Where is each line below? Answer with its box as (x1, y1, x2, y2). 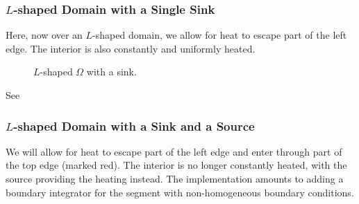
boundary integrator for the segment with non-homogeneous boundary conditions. (6, 185, 354, 199)
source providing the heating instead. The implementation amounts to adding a (6, 171, 344, 185)
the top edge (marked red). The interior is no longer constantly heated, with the (6, 158, 347, 172)
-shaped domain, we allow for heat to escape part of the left (92, 28, 347, 42)
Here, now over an (6, 28, 83, 42)
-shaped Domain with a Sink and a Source (13, 117, 255, 134)
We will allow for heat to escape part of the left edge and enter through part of (6, 144, 342, 158)
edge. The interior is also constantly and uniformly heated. (6, 41, 256, 55)
